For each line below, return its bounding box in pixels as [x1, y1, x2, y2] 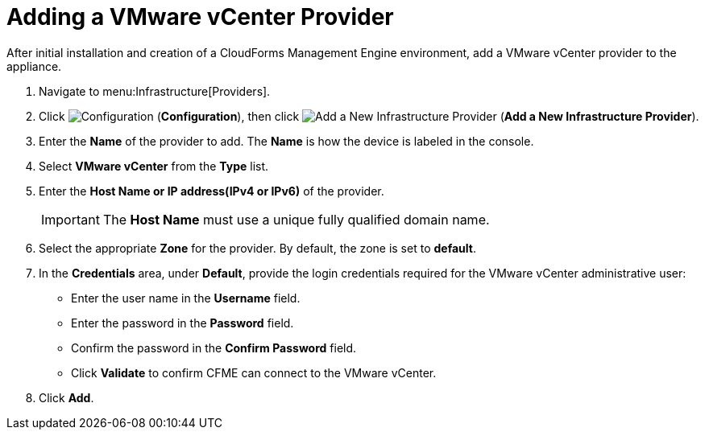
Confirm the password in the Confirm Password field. [71, 340, 357, 355]
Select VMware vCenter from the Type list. [39, 158, 269, 173]
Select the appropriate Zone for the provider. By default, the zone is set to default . [39, 241, 476, 255]
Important [41, 211, 100, 228]
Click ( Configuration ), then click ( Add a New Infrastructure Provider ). [39, 109, 699, 123]
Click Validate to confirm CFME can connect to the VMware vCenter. [71, 365, 437, 380]
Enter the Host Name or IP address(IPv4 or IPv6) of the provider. [39, 183, 384, 198]
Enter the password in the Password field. [71, 315, 294, 330]
